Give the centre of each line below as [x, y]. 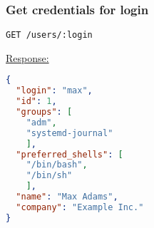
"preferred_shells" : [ [70, 154]
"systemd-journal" [70, 133]
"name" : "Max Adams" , [67, 197]
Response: [27, 57]
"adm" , [41, 122]
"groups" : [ [44, 112]
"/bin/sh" [49, 176]
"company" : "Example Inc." [80, 207]
